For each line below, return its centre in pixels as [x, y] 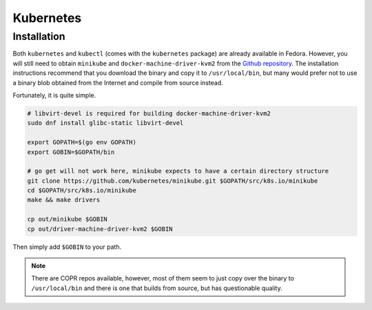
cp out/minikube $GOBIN [68, 219]
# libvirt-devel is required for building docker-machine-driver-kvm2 [149, 113]
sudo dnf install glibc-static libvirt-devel [105, 123]
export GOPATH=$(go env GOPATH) [82, 142]
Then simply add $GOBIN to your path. [67, 247]
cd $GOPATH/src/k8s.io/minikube [82, 190]
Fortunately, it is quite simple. [54, 95]
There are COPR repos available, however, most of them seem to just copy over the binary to [163, 278]
